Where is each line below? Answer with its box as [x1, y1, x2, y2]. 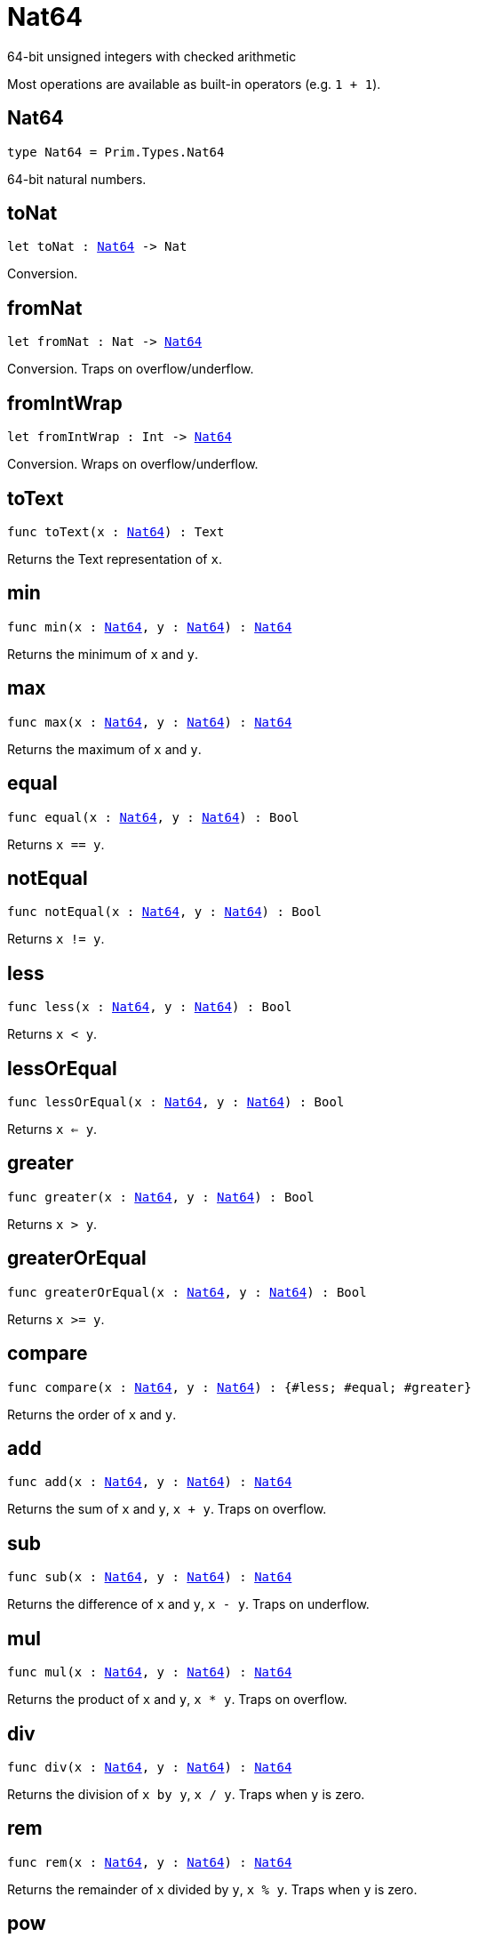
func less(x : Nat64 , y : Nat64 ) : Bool [7, 1000, 292, 1015]
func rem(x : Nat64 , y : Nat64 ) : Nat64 [7, 1854, 292, 1869]
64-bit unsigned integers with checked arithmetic [7, 48, 297, 64]
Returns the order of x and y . [7, 1406, 177, 1422]
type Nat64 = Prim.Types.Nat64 [7, 144, 225, 159]
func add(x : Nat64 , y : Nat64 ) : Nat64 [7, 1475, 292, 1490]
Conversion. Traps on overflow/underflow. [7, 361, 254, 377]
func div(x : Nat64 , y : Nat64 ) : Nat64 [7, 1759, 292, 1774]
